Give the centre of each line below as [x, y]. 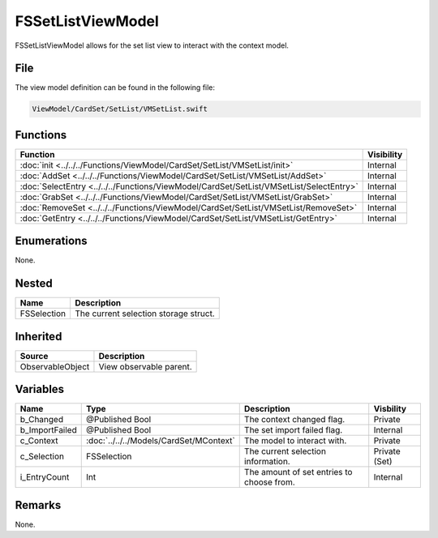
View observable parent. [145, 366]
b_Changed [42, 420]
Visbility [390, 409]
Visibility [385, 154]
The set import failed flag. [293, 430]
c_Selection [42, 456]
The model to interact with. [295, 441]
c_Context [39, 441]
